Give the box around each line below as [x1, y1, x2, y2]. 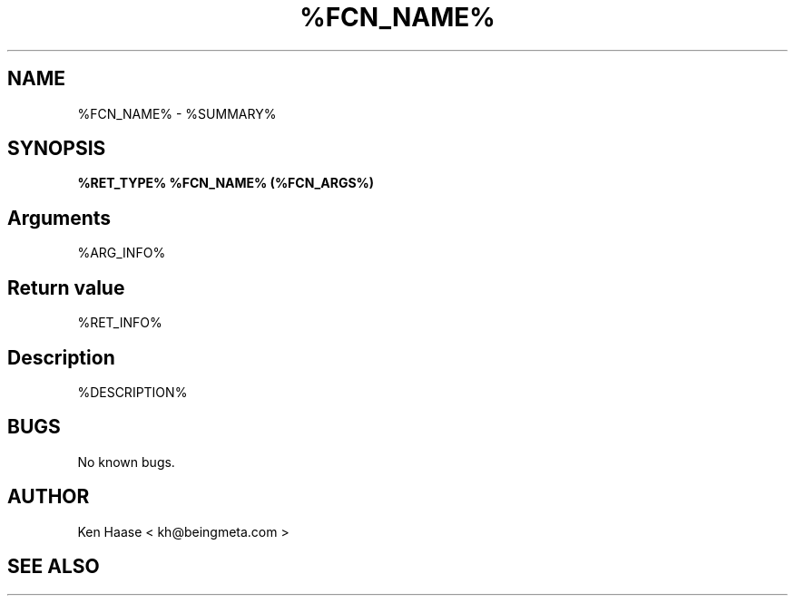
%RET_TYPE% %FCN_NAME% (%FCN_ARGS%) [77, 175, 375, 191]
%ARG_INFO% [77, 245, 166, 261]
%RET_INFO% [77, 315, 162, 331]
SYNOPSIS [7, 137, 106, 160]
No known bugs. [77, 453, 175, 470]
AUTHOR [7, 485, 90, 509]
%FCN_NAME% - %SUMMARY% [77, 105, 277, 122]
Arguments [7, 206, 112, 229]
